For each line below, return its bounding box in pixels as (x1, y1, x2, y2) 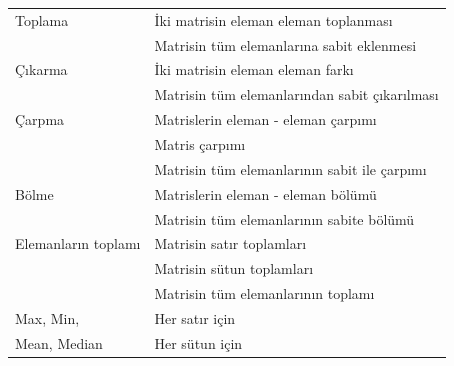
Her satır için (154, 307, 236, 328)
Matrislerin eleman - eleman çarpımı (154, 109, 377, 130)
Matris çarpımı (154, 133, 246, 154)
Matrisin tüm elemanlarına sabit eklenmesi (154, 34, 417, 55)
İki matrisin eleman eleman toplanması (154, 9, 393, 30)
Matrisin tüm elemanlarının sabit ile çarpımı (154, 158, 427, 179)
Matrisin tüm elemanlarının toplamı (154, 283, 375, 304)
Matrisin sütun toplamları (154, 258, 314, 279)
